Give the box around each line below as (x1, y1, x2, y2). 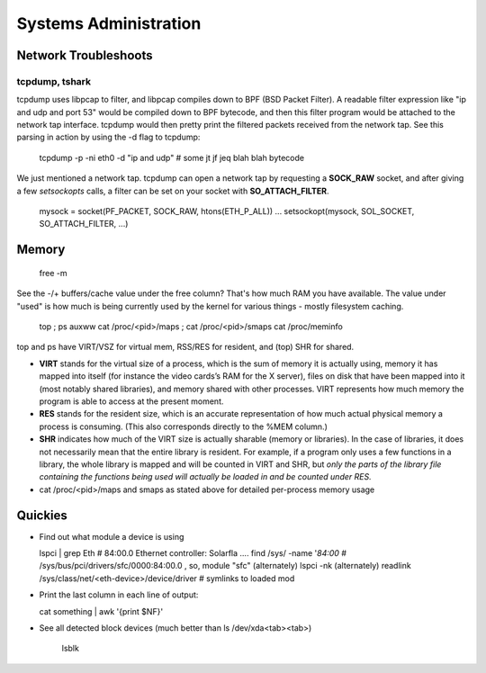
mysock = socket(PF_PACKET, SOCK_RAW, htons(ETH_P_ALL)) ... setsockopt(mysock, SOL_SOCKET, (39, 206, 415, 217)
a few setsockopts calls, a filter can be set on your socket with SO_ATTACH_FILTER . (16, 185, 329, 196)
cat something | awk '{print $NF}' (39, 606, 164, 616)
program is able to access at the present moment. (39, 396, 224, 407)
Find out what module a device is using (39, 531, 184, 542)
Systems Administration (16, 13, 202, 33)
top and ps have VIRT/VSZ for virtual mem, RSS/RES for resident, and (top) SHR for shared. (16, 342, 355, 353)
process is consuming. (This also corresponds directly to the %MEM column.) (39, 421, 328, 432)
